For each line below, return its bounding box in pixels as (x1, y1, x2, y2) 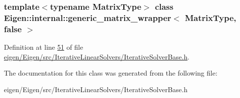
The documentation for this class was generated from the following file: (4, 68, 217, 78)
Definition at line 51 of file (4, 42, 83, 52)
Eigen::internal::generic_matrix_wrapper (4, 11, 171, 23)
